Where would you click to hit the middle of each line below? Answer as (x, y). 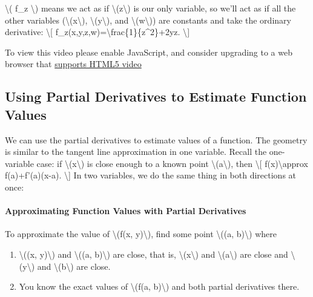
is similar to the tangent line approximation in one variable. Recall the (136, 152)
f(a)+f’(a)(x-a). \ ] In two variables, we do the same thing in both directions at (151, 175)
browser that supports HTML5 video (73, 64)
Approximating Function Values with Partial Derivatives (126, 211)
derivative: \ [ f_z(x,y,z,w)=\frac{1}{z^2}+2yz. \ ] (97, 32)
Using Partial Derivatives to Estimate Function (156, 96)
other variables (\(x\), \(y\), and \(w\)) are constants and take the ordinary (148, 20)
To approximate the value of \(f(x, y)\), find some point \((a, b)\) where (141, 234)
